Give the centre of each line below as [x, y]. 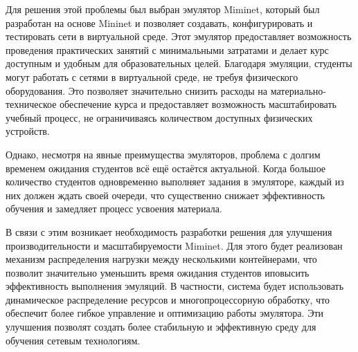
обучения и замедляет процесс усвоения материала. [114, 209]
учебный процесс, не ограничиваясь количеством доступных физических [159, 117]
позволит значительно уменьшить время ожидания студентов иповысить [158, 272]
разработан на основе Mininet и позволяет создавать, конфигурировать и [159, 22]
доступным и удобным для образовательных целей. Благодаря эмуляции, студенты [179, 63]
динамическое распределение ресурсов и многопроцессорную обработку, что [168, 299]
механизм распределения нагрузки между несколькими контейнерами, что [161, 259]
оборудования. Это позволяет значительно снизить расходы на [137, 90]
